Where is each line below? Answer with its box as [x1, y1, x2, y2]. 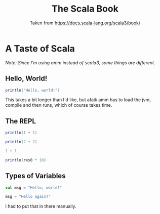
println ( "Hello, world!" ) [5, 88, 60, 93]
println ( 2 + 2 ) [5, 140, 37, 145]
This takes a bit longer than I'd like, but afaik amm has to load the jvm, [5, 97, 151, 103]
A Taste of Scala [5, 42, 75, 54]
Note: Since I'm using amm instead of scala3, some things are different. [5, 59, 155, 66]
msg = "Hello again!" [5, 194, 51, 199]
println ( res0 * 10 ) [5, 157, 47, 162]
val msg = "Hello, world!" [5, 185, 62, 190]
